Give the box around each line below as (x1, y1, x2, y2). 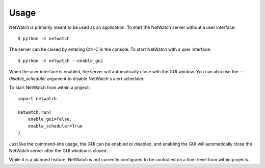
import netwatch (18, 96, 57, 102)
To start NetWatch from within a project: (9, 84, 90, 90)
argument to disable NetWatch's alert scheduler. (47, 76, 145, 82)
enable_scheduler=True (27, 123, 83, 129)
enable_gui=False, (27, 116, 73, 122)
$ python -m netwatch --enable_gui (18, 58, 104, 63)
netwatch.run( (18, 110, 52, 115)
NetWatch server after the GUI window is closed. (9, 148, 108, 154)
